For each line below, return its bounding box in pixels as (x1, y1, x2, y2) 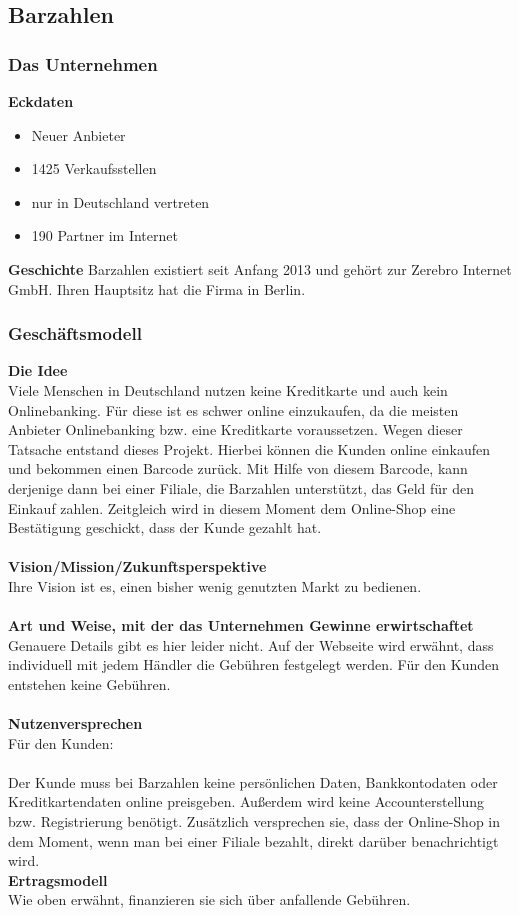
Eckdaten (8, 91, 74, 111)
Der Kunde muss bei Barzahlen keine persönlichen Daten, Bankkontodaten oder (8, 771, 498, 792)
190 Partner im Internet (31, 225, 178, 246)
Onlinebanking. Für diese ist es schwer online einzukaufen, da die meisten (8, 399, 459, 420)
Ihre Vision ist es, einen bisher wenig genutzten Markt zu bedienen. (8, 575, 422, 596)
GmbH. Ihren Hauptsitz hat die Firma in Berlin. (8, 278, 306, 299)
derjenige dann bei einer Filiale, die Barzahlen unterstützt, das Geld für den (8, 477, 474, 498)
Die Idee (8, 360, 68, 381)
